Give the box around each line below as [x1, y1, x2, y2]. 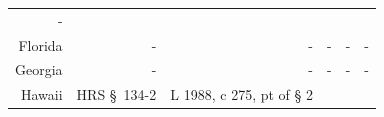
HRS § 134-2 [76, 84, 157, 105]
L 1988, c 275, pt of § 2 [170, 84, 313, 105]
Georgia [15, 59, 63, 80]
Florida [18, 34, 63, 55]
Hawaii [20, 84, 63, 105]
